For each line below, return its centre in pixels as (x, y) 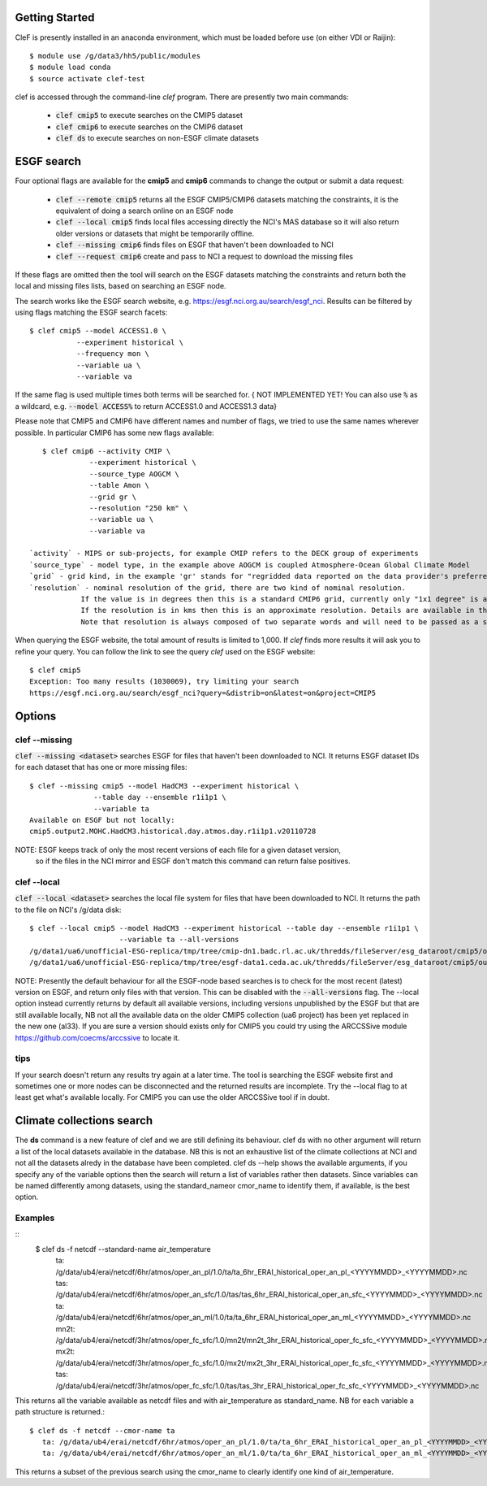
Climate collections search (84, 1121)
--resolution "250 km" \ (139, 508)
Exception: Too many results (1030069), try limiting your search (164, 682)
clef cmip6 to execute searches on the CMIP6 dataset (149, 127)
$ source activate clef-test (87, 78)
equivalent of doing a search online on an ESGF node (144, 211)
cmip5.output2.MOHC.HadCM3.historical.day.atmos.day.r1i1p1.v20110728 (173, 832)
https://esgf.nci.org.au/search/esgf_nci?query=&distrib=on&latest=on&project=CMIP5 (203, 693)
